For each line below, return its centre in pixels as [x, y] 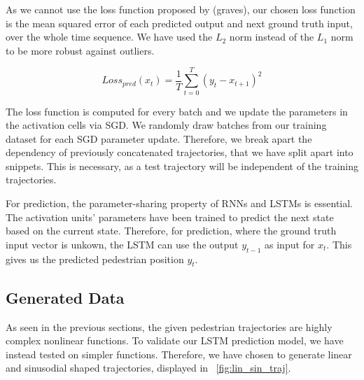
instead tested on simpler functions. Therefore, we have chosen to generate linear [179, 354]
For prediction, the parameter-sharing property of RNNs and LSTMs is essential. [180, 203]
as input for [290, 244]
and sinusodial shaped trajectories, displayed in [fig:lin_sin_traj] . [148, 368]
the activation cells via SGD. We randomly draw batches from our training [166, 125]
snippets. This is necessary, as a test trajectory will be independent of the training [182, 166]
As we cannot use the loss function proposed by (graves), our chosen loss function [181, 9]
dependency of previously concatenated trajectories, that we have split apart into [180, 152]
